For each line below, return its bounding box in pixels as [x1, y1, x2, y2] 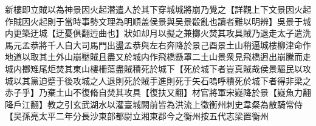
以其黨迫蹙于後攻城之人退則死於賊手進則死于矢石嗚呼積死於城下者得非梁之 [13, 74, 311, 87]
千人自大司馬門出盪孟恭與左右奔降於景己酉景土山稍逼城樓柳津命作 [47, 38, 311, 51]
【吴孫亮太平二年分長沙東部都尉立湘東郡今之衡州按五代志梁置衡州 [5, 110, 269, 122]
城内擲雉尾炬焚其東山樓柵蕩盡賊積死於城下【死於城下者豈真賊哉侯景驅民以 [5, 62, 303, 75]
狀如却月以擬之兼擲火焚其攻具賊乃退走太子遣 [123, 27, 303, 39]
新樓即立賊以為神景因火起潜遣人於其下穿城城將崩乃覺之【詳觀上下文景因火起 [5, 3, 311, 15]
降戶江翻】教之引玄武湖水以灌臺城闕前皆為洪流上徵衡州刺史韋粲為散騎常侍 [5, 98, 303, 110]
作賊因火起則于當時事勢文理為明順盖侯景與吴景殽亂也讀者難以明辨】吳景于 [5, 15, 303, 27]
